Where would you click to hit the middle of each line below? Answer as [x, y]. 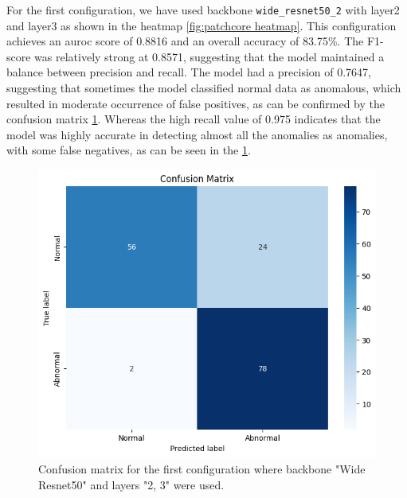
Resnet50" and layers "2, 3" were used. [131, 484]
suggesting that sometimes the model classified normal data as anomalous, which [204, 88]
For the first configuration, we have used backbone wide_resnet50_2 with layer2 [203, 10]
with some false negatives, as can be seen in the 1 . [129, 150]
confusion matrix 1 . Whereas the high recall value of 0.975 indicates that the [194, 119]
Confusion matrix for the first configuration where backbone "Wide [202, 468]
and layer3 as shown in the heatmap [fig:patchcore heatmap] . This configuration [202, 25]
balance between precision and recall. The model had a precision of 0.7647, [189, 72]
